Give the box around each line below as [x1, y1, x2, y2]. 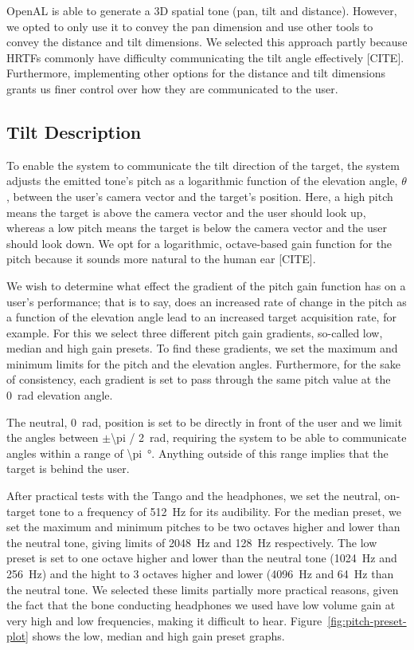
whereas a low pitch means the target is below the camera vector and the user [6, 219, 387, 236]
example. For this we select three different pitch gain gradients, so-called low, [6, 324, 383, 341]
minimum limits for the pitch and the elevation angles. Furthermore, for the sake [6, 355, 400, 372]
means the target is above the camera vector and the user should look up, [6, 203, 366, 220]
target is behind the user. [6, 460, 130, 477]
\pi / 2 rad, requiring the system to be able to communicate [111, 429, 407, 446]
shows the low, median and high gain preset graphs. [32, 628, 285, 644]
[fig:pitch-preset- [327, 612, 407, 628]
